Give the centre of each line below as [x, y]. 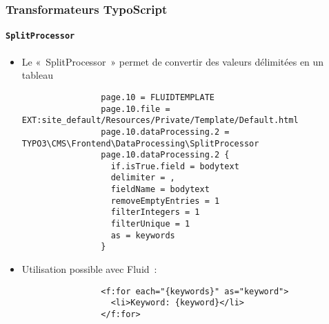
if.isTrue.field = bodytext [175, 166]
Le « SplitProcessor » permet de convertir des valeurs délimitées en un [173, 61]
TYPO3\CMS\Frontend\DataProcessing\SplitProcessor [140, 143]
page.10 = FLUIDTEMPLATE [158, 97]
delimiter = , [143, 178]
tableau [37, 75]
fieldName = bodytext [160, 190]
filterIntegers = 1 [155, 212]
